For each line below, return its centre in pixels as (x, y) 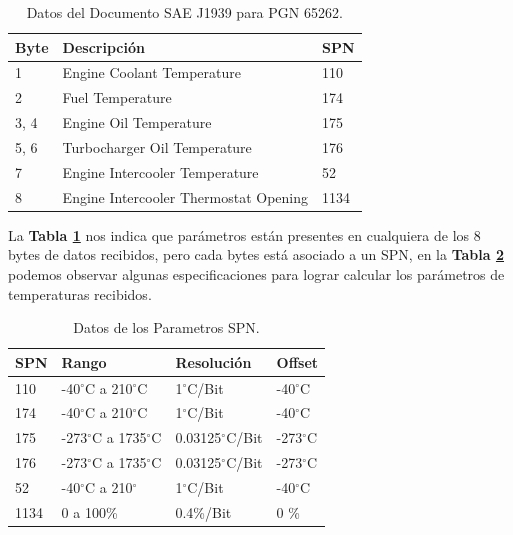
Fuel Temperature (117, 97)
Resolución (213, 361)
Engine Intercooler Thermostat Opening (185, 196)
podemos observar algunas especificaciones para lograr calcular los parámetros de (256, 273)
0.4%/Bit (203, 511)
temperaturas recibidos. (80, 293)
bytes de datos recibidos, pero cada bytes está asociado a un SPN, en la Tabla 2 (256, 254)
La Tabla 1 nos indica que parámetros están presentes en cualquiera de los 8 (244, 234)
